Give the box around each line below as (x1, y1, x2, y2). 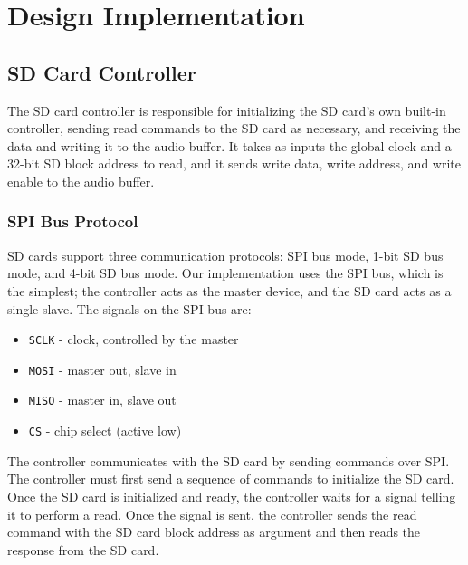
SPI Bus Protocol (7, 210, 138, 233)
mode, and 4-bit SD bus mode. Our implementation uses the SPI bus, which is (7, 263, 444, 282)
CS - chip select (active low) (28, 421, 182, 440)
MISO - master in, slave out (28, 390, 177, 409)
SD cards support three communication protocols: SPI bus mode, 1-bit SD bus (7, 245, 444, 264)
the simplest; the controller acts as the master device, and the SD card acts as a (7, 281, 452, 300)
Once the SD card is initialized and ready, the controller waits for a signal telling (7, 486, 456, 505)
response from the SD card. (7, 540, 159, 559)
